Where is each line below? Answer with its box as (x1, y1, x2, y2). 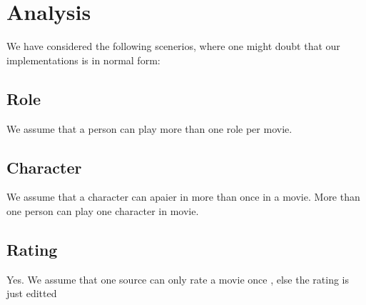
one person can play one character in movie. (6, 203, 199, 218)
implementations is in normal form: (6, 52, 161, 67)
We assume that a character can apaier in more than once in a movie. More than (6, 189, 360, 204)
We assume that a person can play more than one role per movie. (6, 121, 293, 136)
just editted (6, 286, 57, 301)
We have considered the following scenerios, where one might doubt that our (6, 39, 340, 54)
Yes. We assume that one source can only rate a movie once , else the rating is (6, 271, 349, 286)
